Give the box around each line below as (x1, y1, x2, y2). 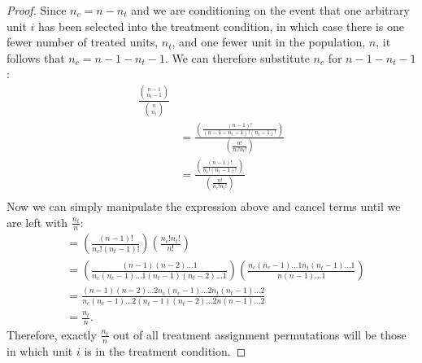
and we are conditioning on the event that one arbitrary (131, 2, 410, 18)
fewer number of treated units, (7, 33, 159, 50)
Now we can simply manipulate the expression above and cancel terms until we (7, 197, 401, 214)
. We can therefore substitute (164, 49, 310, 66)
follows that (7, 49, 65, 66)
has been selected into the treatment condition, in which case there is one (38, 17, 404, 34)
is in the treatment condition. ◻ (84, 342, 246, 359)
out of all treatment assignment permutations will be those (113, 326, 407, 343)
